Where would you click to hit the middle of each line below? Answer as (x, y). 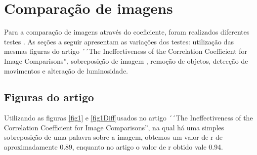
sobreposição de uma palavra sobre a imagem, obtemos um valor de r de (113, 137)
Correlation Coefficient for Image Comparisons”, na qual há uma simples (114, 127)
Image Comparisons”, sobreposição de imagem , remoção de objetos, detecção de (126, 60)
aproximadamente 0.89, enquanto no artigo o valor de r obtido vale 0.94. (114, 147)
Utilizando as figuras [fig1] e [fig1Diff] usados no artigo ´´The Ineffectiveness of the (128, 118)
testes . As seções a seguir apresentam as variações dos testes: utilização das (119, 41)
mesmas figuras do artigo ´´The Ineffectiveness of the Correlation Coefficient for (126, 51)
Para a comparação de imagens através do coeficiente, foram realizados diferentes (127, 32)
